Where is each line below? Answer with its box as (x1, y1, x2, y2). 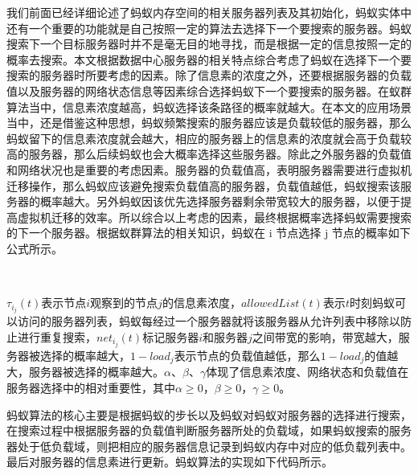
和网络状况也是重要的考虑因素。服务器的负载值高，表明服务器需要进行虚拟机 (6, 161, 412, 178)
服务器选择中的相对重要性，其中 (6, 379, 175, 395)
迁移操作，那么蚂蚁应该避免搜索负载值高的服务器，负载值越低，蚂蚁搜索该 (6, 177, 400, 194)
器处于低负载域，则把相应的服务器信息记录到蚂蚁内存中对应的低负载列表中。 (6, 437, 412, 454)
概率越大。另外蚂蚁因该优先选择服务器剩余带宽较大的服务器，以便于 (39, 193, 400, 210)
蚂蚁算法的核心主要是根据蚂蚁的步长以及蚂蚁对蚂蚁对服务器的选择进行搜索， (6, 406, 412, 423)
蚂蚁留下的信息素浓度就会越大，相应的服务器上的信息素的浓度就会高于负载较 (6, 129, 412, 146)
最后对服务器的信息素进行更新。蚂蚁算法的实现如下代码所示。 (6, 453, 333, 470)
